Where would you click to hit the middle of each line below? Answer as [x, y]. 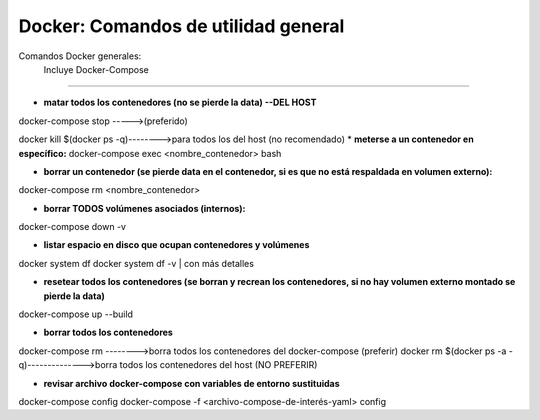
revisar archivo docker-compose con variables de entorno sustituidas [191, 383]
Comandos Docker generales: [80, 56]
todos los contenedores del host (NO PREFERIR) [218, 365]
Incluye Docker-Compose [96, 69]
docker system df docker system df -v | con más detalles [136, 263]
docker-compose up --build [76, 314]
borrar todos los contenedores [108, 332]
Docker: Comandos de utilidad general [181, 26]
